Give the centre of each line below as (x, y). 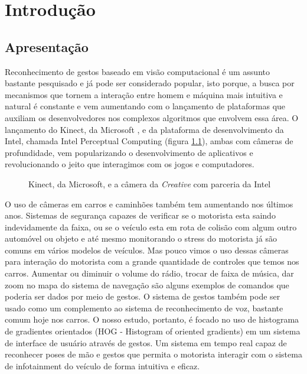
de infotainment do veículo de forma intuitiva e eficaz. (102, 365)
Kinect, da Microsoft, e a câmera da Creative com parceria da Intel (150, 183)
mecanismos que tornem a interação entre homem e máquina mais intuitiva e (144, 94)
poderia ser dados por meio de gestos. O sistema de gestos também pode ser (143, 296)
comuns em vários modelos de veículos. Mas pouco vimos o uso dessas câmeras (147, 250)
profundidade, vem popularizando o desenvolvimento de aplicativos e (129, 152)
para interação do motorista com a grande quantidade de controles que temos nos (152, 261)
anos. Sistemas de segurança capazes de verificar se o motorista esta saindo (140, 215)
